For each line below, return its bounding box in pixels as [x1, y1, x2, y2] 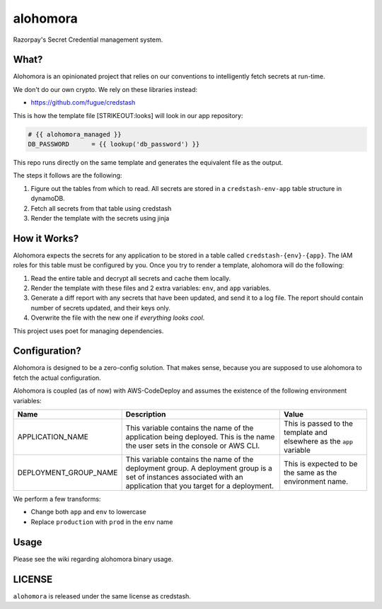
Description [125, 410, 166, 419]
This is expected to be [284, 459, 358, 469]
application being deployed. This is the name [125, 432, 275, 442]
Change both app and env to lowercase [30, 508, 146, 516]
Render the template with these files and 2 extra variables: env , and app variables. [30, 284, 272, 293]
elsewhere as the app [284, 436, 354, 446]
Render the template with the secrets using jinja [30, 214, 170, 222]
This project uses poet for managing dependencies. [13, 326, 164, 335]
